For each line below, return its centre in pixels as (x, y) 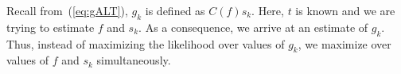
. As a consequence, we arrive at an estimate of (253, 27)
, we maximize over (345, 43)
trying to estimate (51, 27)
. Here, (268, 10)
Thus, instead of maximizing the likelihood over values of (146, 43)
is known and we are (345, 10)
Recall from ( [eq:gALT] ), (67, 10)
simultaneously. (134, 60)
